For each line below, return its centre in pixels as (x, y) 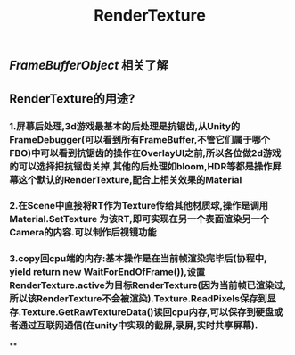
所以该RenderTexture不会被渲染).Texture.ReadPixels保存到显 (143, 299)
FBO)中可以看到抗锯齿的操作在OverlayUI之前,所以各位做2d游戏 (145, 153)
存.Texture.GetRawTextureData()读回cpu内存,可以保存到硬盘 (142, 312)
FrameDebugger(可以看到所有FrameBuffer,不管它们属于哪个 (139, 139)
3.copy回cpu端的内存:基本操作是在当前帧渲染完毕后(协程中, (138, 259)
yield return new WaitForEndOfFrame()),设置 (107, 272)
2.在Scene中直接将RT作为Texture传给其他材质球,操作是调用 (139, 206)
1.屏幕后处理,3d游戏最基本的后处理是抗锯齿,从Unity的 (125, 126)
